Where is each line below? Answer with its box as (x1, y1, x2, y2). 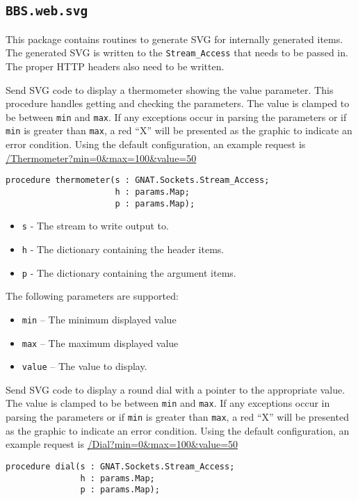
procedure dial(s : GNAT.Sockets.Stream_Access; (6, 461, 235, 471)
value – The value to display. (22, 359, 147, 373)
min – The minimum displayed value (22, 312, 177, 326)
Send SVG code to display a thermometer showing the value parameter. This (6, 82, 334, 97)
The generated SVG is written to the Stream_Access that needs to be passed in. (6, 45, 348, 60)
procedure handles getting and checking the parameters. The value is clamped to (6, 96, 350, 111)
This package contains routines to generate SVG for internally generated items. (6, 31, 343, 46)
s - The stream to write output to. (22, 218, 169, 233)
